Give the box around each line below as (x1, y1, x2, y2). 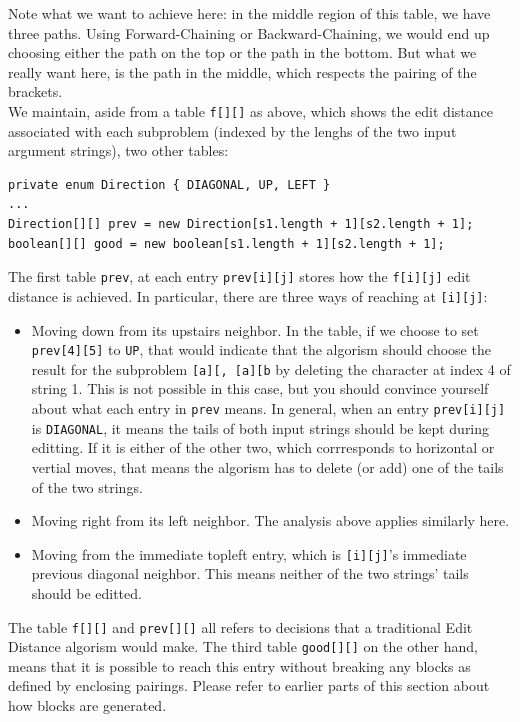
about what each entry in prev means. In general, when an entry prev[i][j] (31, 398, 506, 418)
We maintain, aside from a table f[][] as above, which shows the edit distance (8, 100, 493, 121)
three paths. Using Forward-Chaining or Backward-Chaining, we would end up (8, 22, 490, 43)
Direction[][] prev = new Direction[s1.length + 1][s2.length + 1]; (8, 217, 474, 231)
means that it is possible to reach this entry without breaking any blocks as (8, 655, 471, 676)
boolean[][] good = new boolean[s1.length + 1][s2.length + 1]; (8, 236, 445, 251)
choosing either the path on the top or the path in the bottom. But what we (8, 42, 477, 63)
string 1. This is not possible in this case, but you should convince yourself (31, 378, 489, 399)
